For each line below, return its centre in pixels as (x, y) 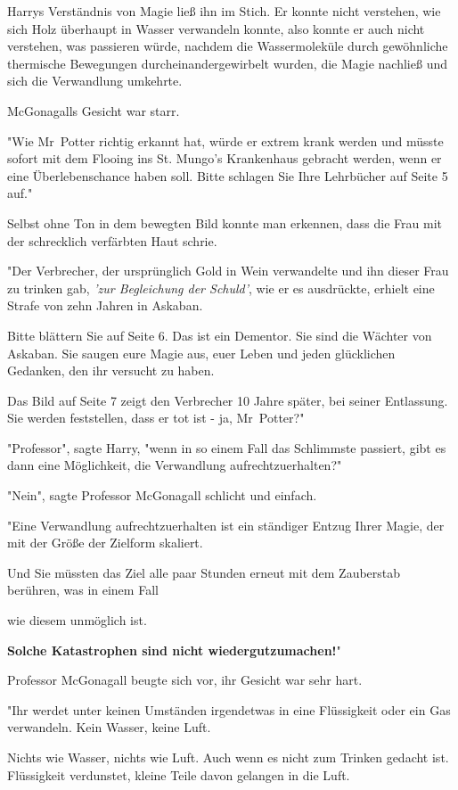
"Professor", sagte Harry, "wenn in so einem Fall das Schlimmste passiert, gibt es (227, 447)
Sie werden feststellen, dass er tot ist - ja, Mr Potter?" (156, 418)
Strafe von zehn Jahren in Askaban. (105, 305)
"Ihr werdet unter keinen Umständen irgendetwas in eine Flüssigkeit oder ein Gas (229, 709)
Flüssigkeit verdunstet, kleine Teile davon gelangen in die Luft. (179, 774)
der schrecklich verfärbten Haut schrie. (112, 240)
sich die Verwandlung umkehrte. (95, 81)
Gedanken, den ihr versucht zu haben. (111, 370)
